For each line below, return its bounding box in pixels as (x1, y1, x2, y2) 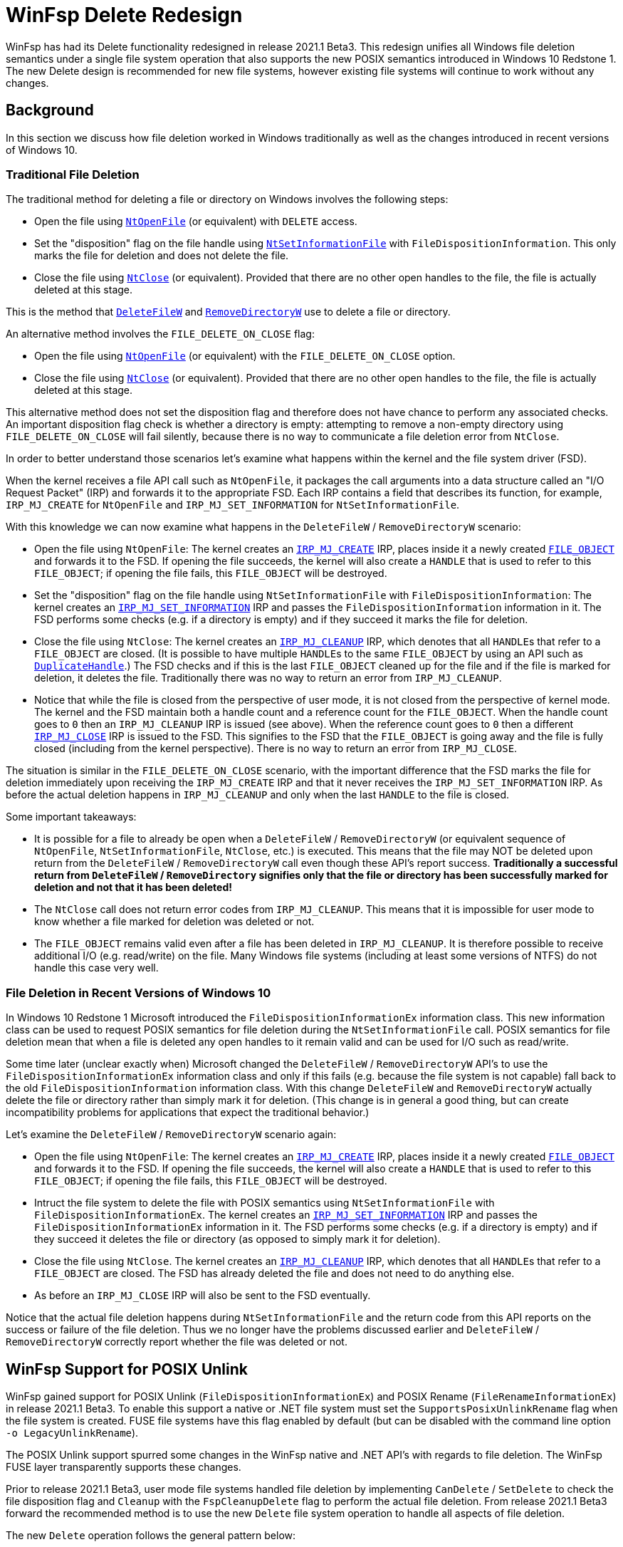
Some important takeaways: (6, 811, 137, 823)
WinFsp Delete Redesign (6, 3, 243, 27)
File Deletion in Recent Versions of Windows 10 (6, 985, 271, 1000)
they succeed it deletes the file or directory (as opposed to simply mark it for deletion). (34, 1233, 441, 1246)
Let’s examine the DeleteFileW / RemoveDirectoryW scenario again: (6, 1128, 337, 1141)
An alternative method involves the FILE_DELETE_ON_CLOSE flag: (6, 328, 315, 340)
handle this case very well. (34, 962, 159, 974)
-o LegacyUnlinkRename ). (6, 1426, 139, 1439)
